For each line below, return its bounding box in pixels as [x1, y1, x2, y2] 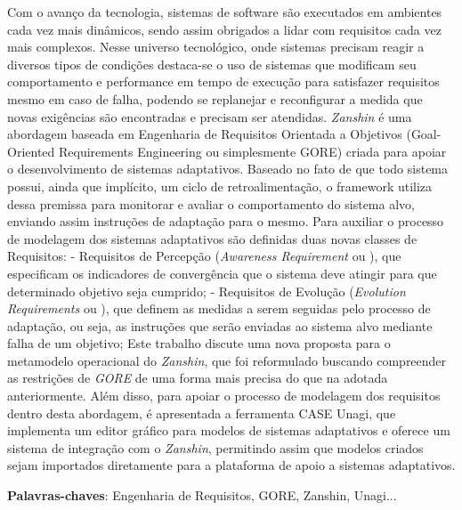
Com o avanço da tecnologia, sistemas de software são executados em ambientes [7, 3, 442, 20]
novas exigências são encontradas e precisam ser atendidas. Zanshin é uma [7, 107, 412, 125]
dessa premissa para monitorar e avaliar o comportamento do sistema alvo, [7, 194, 415, 213]
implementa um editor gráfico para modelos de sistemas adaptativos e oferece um [7, 421, 450, 440]
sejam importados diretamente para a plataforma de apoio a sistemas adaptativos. [7, 456, 456, 474]
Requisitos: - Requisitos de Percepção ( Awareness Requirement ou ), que [7, 247, 401, 265]
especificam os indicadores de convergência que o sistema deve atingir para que [7, 263, 437, 282]
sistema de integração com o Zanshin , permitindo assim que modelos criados [7, 438, 424, 457]
